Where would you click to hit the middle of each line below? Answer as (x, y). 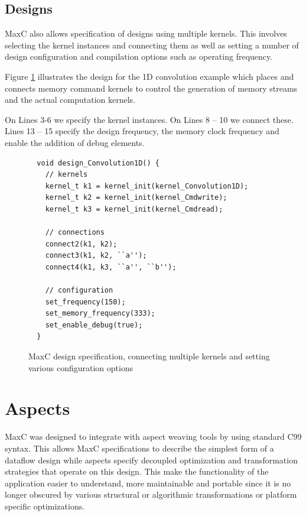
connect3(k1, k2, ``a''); (96, 256)
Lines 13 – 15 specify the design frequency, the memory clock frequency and (142, 131)
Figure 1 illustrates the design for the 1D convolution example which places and (149, 76)
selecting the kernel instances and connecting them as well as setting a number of (152, 45)
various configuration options (81, 367)
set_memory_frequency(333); (100, 314)
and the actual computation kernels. (70, 100)
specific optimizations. (45, 506)
